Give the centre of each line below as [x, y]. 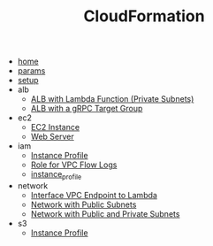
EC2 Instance [55, 127]
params [31, 71]
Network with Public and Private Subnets [105, 213]
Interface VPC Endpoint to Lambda [94, 195]
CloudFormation [144, 16]
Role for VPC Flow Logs [74, 165]
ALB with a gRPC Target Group [87, 109]
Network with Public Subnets [84, 204]
